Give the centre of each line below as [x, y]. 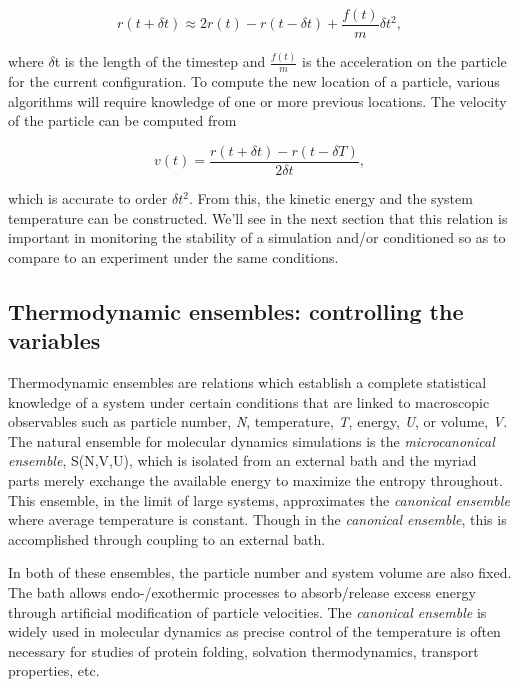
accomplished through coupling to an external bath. [167, 538]
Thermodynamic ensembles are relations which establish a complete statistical [247, 382]
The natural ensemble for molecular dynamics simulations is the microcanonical [251, 440]
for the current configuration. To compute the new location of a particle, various [254, 81]
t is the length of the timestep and [160, 61]
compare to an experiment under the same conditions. [173, 256]
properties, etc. [54, 670]
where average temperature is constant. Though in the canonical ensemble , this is [257, 519]
